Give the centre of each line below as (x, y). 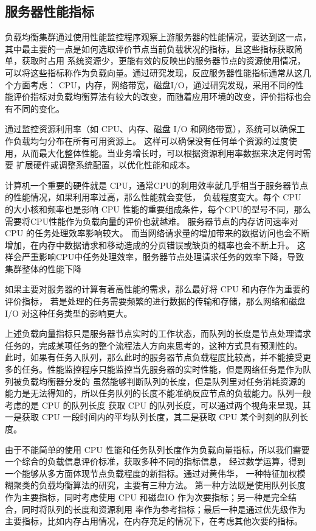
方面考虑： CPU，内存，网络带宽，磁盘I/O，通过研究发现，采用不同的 (154, 84)
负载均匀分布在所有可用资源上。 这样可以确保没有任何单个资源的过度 (151, 140)
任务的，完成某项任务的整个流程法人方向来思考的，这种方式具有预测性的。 (154, 345)
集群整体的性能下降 (43, 268)
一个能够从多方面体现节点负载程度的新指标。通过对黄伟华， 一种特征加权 (151, 473)
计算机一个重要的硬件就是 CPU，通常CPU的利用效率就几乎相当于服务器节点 (156, 185)
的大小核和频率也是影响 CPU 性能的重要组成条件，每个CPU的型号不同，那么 (158, 209)
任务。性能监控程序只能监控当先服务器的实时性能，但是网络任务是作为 (162, 369)
